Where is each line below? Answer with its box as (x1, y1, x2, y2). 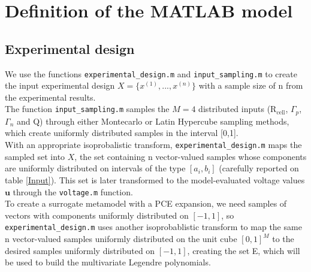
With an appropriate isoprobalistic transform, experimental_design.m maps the (5, 138, 302, 151)
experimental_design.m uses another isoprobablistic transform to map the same (5, 220, 302, 233)
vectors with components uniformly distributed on (5, 208, 189, 221)
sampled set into (5, 150, 65, 162)
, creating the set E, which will (187, 244, 300, 256)
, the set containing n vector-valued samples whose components (74, 150, 307, 162)
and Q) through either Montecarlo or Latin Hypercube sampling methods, (16, 114, 289, 127)
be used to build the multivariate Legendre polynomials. (5, 256, 211, 268)
